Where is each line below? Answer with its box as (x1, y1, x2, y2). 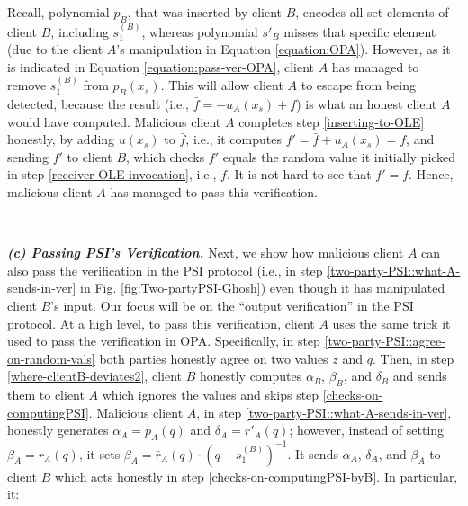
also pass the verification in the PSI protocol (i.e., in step (7, 260, 323, 279)
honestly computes (199, 366, 302, 385)
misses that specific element (283, 22, 436, 41)
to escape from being (301, 76, 416, 95)
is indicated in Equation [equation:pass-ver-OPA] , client (7, 57, 314, 76)
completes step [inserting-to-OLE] (238, 112, 425, 131)
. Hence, (409, 165, 454, 184)
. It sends (287, 444, 338, 463)
